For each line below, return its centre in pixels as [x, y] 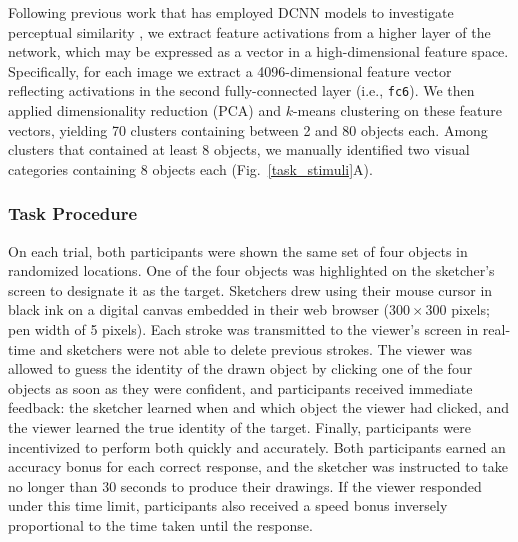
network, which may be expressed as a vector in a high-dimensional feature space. [258, 51]
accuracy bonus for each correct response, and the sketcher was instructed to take [258, 466]
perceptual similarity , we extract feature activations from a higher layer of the [249, 31]
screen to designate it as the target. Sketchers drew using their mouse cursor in [250, 289]
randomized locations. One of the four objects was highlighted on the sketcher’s [251, 270]
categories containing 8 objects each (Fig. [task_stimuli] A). [190, 168]
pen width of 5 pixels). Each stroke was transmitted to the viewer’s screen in [243, 329]
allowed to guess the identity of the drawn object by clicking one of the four [240, 368]
